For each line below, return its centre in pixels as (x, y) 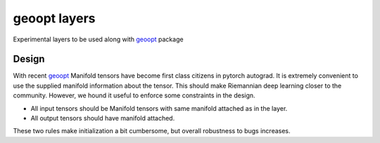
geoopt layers (54, 18)
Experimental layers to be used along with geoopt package (98, 39)
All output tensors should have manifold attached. (103, 118)
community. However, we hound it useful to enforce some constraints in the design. (134, 95)
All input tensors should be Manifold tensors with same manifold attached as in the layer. (159, 108)
